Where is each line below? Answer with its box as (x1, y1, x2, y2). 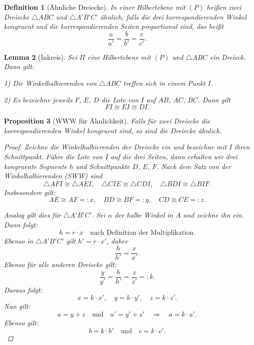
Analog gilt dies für (4, 210, 61, 220)
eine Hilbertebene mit (87, 51, 151, 62)
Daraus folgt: (4, 284, 43, 295)
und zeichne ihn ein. (183, 210, 244, 220)
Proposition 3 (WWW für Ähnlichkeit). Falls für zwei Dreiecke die (4, 116, 210, 126)
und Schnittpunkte (75, 161, 130, 171)
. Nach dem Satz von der (156, 161, 231, 171)
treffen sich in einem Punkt (123, 78, 206, 88)
